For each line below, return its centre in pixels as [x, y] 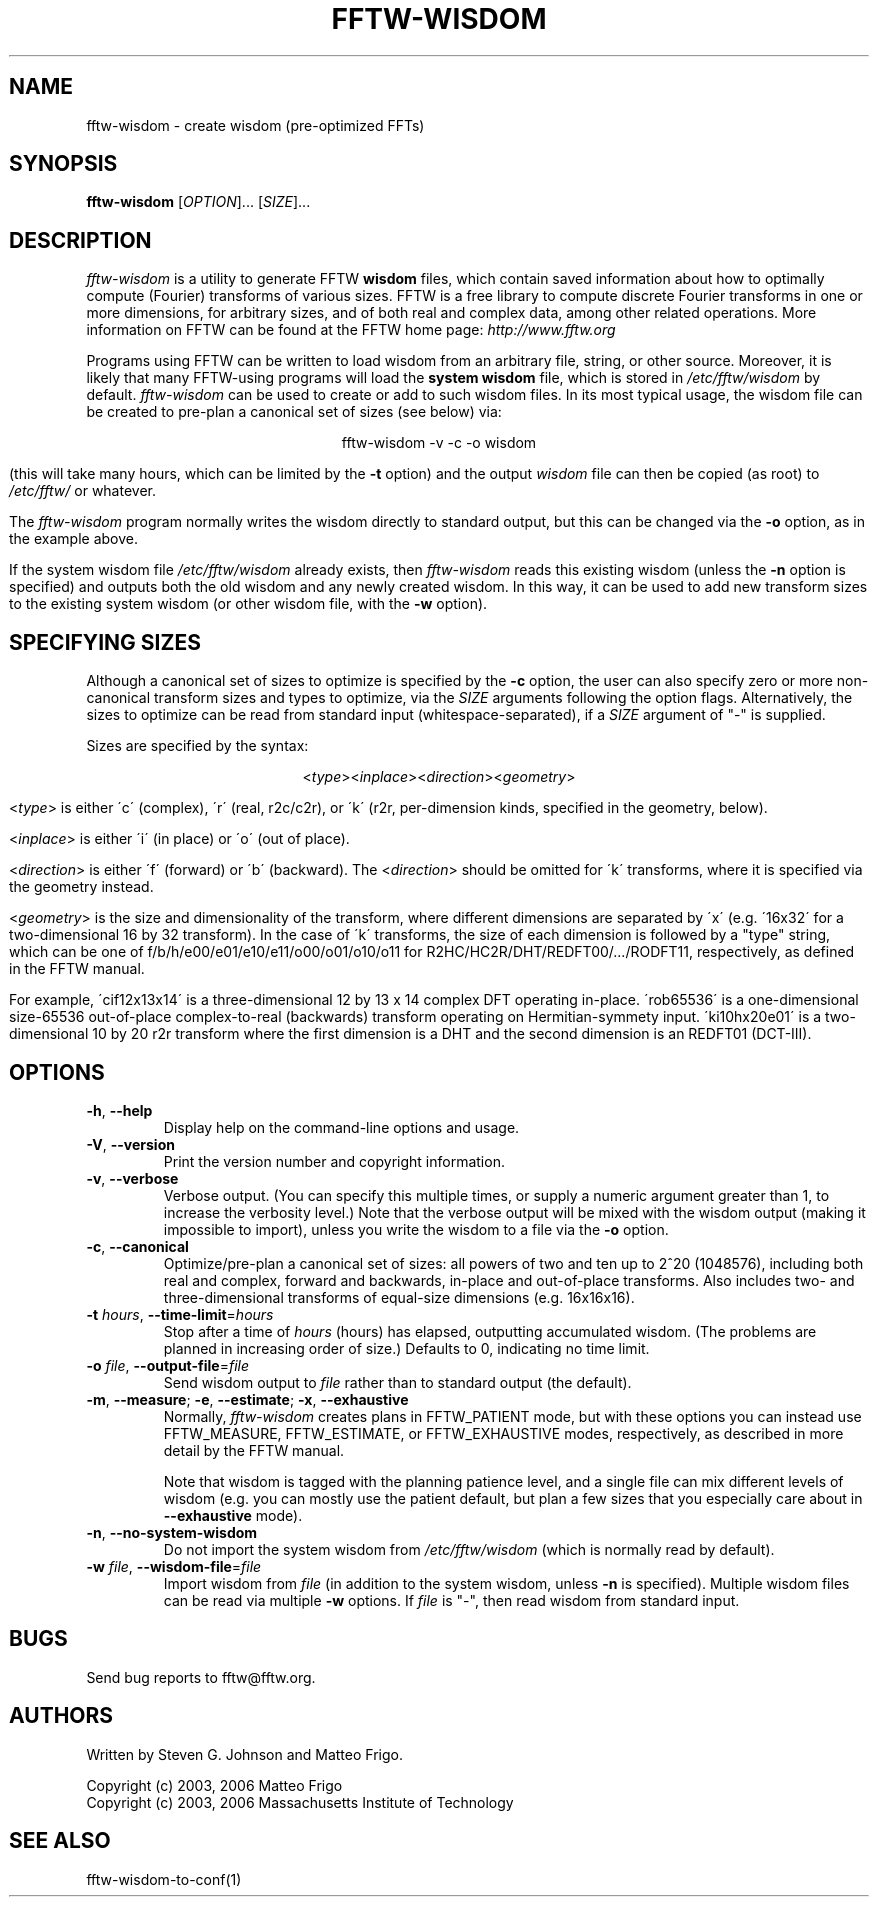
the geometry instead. [81, 887]
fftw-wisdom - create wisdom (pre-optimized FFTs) [255, 125]
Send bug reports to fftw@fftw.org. [201, 1677]
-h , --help [119, 1110]
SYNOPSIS [63, 164]
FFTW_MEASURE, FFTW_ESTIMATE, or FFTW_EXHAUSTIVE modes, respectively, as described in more [503, 1433]
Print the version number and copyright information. [334, 1161]
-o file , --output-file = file [168, 1365]
